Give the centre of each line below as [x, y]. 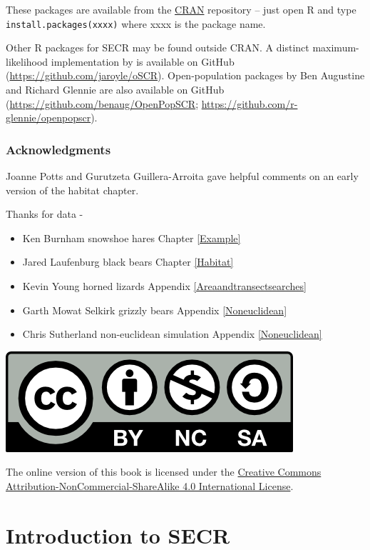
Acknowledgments [58, 149]
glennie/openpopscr [48, 117]
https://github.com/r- [250, 103]
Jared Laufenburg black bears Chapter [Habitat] [128, 262]
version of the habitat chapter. [72, 190]
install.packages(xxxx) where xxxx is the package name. [136, 23]
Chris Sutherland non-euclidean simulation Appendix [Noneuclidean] [172, 334]
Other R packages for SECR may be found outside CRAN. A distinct [158, 47]
